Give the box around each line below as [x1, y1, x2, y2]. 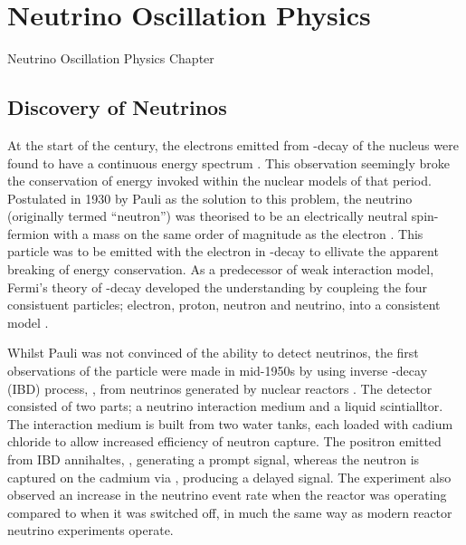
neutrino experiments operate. [7, 521, 174, 540]
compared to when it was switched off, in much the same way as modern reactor [7, 502, 452, 521]
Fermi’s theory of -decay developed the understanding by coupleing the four [7, 277, 428, 296]
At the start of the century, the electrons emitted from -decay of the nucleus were [7, 135, 459, 154]
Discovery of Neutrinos [7, 93, 227, 121]
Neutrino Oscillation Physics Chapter [7, 49, 214, 68]
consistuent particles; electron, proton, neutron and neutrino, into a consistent [7, 295, 441, 314]
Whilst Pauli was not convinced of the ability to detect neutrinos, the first [7, 343, 419, 362]
